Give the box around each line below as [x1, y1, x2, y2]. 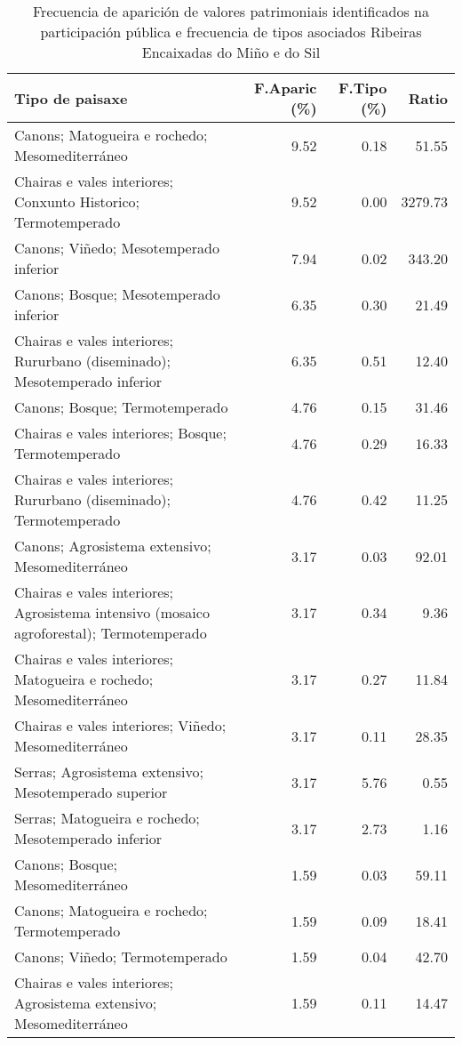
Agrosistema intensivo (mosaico [14, 602, 210, 623]
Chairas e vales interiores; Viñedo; [14, 715, 227, 736]
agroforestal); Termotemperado [14, 623, 207, 643]
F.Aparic [253, 77, 317, 98]
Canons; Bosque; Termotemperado [14, 397, 228, 417]
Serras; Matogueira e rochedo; [14, 808, 200, 828]
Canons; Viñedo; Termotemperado [14, 946, 227, 967]
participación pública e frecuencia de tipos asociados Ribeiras [40, 21, 422, 42]
